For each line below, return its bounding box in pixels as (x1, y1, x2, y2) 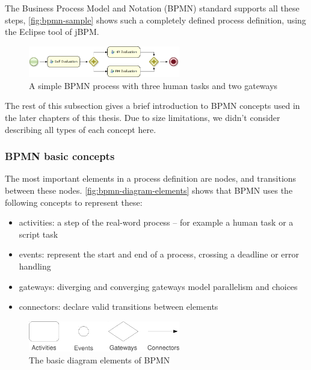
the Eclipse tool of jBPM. (5, 25, 99, 38)
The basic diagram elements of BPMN (29, 353, 170, 366)
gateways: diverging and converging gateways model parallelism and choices (19, 280, 298, 292)
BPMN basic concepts (5, 149, 115, 164)
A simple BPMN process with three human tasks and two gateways (29, 79, 278, 91)
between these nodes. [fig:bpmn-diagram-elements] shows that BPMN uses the (5, 184, 293, 197)
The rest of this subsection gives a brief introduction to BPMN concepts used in (5, 99, 300, 112)
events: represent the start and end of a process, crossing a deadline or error (19, 248, 299, 261)
